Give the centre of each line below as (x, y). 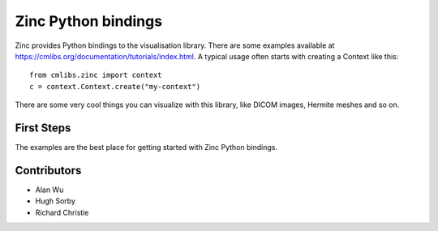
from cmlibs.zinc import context (96, 75)
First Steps (43, 128)
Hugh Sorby (56, 201)
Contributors (48, 170)
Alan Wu (49, 190)
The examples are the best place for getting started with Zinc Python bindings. (146, 148)
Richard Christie (62, 212)
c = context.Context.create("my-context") (115, 86)
